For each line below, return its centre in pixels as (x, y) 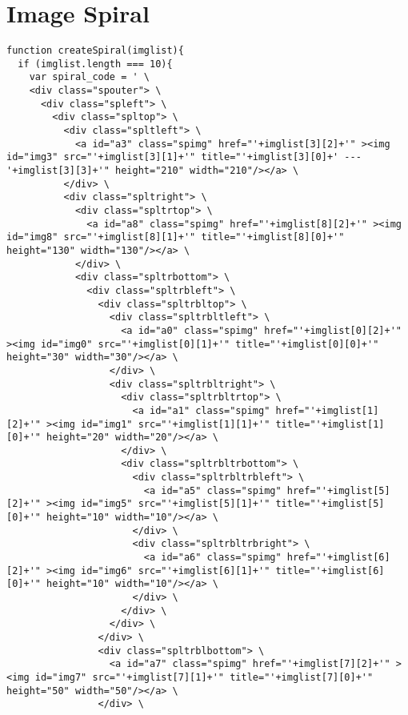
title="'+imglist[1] (330, 424)
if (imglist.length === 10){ (95, 64)
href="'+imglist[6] (338, 558)
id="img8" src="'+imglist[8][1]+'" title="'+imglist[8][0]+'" (176, 237)
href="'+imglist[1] (327, 410)
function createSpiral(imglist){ (95, 51)
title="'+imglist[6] (330, 570)
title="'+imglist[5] (330, 504)
